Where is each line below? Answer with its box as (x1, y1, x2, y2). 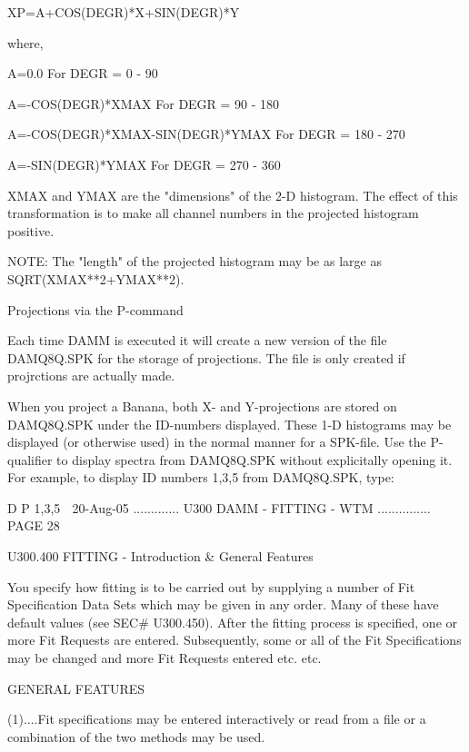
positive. (7, 221, 55, 240)
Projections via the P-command (7, 300, 184, 319)
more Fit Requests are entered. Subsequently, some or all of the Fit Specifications (7, 630, 462, 649)
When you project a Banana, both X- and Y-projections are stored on (7, 396, 397, 415)
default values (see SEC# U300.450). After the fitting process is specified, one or (7, 612, 458, 631)
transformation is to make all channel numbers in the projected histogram (7, 203, 419, 223)
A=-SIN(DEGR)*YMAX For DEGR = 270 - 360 (7, 154, 281, 173)
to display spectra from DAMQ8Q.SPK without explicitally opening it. (56, 450, 453, 469)
